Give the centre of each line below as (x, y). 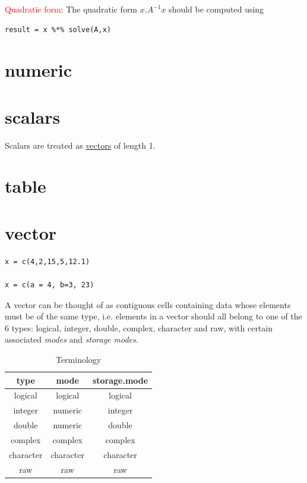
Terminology (78, 359)
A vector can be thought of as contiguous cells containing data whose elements (148, 304)
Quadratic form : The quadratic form (71, 9)
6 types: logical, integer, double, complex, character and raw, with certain (139, 327)
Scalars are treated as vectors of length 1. (80, 145)
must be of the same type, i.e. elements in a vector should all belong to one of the (153, 316)
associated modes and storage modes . (72, 339)
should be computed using (216, 9)
